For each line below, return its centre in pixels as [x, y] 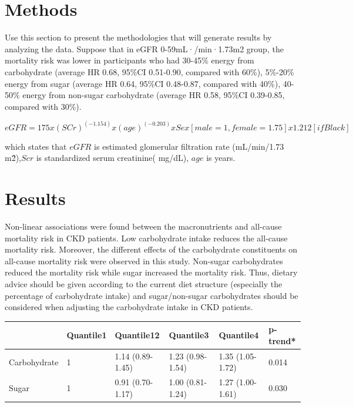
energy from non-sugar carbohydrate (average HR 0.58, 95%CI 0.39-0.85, [154, 95]
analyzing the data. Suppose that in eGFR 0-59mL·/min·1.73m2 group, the [144, 48]
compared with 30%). [43, 106]
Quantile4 [239, 335]
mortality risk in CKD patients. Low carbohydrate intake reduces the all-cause [146, 238]
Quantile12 [137, 335]
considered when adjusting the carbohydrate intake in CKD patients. [129, 307]
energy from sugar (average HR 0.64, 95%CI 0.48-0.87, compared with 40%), [143, 83]
